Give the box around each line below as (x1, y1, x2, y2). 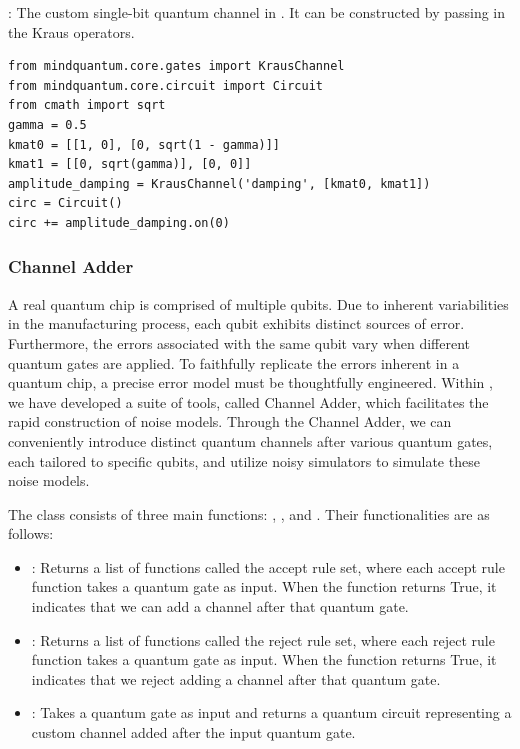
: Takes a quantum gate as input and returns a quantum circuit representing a (31, 702, 512, 723)
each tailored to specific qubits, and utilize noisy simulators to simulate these (8, 450, 480, 471)
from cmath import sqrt (8, 98, 166, 113)
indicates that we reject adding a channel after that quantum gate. (31, 668, 441, 689)
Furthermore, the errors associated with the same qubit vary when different (8, 332, 471, 353)
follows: (8, 523, 54, 544)
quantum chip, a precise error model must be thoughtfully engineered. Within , (8, 372, 493, 393)
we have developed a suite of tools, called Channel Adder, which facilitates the (8, 391, 489, 412)
